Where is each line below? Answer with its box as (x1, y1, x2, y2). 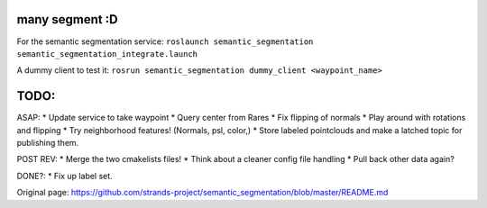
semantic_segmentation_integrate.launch (16, 49, 198, 59)
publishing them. (16, 137, 79, 148)
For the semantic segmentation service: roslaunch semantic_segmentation (16, 36, 314, 47)
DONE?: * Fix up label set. (16, 170, 113, 181)
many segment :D (16, 12, 118, 27)
